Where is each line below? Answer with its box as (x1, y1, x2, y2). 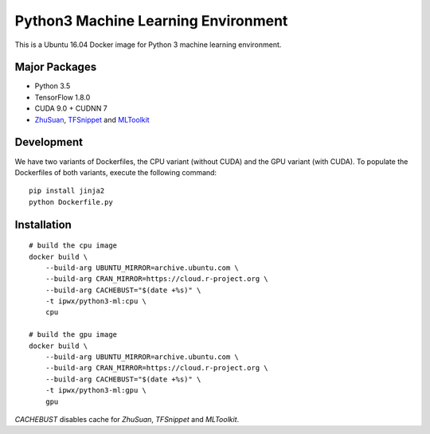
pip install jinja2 (29, 186, 105, 195)
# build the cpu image (29, 241, 118, 250)
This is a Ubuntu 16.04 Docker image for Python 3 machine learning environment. (14, 40, 282, 49)
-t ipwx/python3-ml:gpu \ (45, 386, 147, 395)
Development (14, 135, 84, 149)
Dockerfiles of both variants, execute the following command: (14, 167, 217, 177)
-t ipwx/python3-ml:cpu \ (45, 297, 147, 306)
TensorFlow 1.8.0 (34, 92, 91, 102)
